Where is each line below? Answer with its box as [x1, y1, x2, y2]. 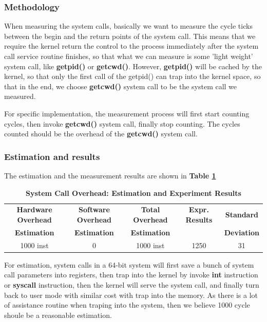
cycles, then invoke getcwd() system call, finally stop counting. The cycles [4, 118, 240, 129]
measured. [4, 91, 36, 102]
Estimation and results [4, 150, 100, 163]
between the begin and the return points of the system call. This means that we [4, 30, 256, 41]
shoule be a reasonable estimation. [4, 309, 112, 320]
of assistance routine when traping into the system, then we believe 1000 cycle [4, 299, 250, 310]
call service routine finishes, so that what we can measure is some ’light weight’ [4, 51, 253, 61]
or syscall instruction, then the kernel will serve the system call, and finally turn [4, 279, 259, 290]
